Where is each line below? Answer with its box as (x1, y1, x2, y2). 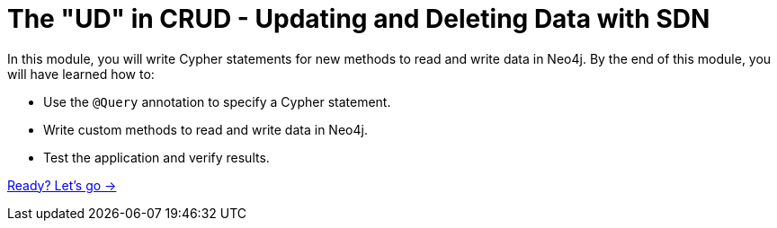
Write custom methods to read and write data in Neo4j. (43, 121, 368, 137)
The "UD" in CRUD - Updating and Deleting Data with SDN (7, 4, 710, 34)
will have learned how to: (7, 66, 155, 82)
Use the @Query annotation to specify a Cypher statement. (43, 93, 391, 110)
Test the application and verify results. (43, 149, 270, 165)
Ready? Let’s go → (7, 177, 117, 193)
